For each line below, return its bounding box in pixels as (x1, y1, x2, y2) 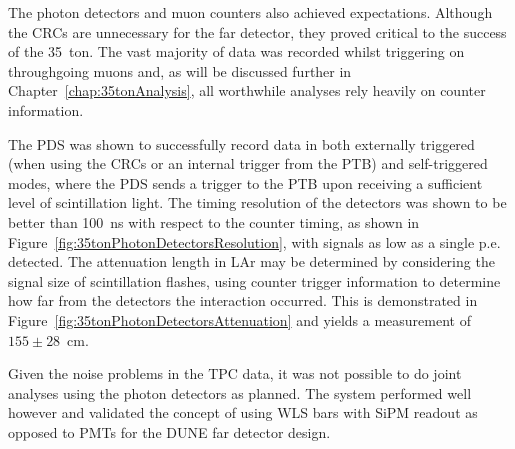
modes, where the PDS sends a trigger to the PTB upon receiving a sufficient (8, 172, 483, 193)
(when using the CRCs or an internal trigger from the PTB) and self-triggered (8, 153, 488, 174)
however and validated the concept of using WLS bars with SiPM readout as (8, 402, 478, 423)
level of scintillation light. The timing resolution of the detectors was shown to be (8, 192, 507, 213)
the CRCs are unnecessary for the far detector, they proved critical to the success (8, 21, 507, 42)
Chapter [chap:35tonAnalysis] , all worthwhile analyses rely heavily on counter (8, 80, 486, 101)
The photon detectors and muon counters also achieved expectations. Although (8, 2, 493, 22)
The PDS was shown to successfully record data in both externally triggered (8, 133, 475, 154)
